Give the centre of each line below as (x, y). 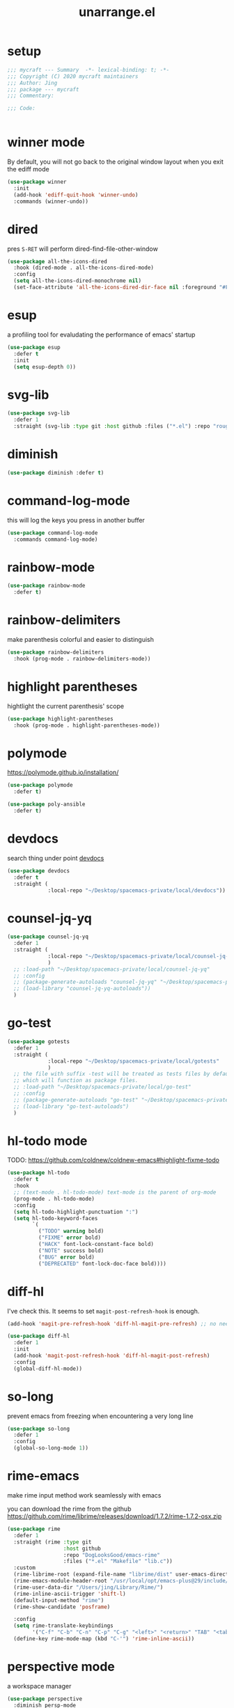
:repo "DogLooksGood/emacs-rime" (111, 1555)
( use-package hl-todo (39, 1173)
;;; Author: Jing (32, 83)
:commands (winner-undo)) (51, 201)
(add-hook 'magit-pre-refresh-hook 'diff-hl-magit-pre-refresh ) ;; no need (119, 1324)
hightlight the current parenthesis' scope (65, 706)
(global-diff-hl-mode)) (48, 1369)
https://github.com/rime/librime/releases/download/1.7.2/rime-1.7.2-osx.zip (115, 1516)
